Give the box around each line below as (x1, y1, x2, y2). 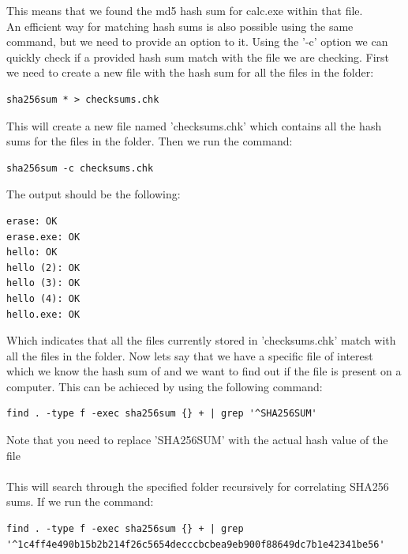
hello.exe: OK (6, 308, 80, 320)
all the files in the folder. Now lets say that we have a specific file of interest (6, 347, 373, 364)
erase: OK (6, 215, 58, 227)
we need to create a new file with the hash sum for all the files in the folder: (6, 64, 374, 81)
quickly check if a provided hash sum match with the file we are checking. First (6, 48, 390, 65)
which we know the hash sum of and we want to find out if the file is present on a (6, 363, 402, 379)
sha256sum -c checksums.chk (6, 162, 154, 174)
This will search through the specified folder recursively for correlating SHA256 (6, 477, 389, 494)
